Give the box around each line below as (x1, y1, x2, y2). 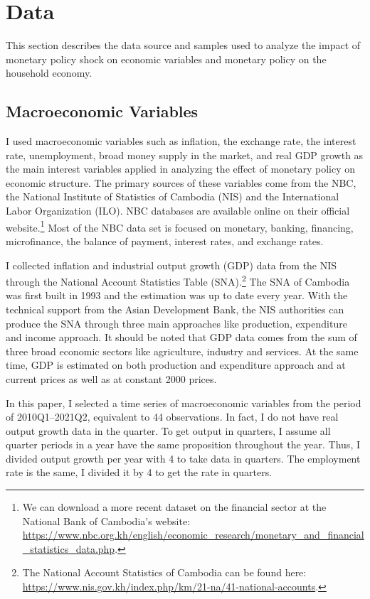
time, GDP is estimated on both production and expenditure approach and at (6, 357, 346, 372)
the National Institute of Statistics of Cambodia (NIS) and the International (6, 189, 339, 204)
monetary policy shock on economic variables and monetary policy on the (6, 51, 327, 66)
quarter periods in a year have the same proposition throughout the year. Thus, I (6, 437, 360, 452)
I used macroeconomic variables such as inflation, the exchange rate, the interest (6, 134, 356, 149)
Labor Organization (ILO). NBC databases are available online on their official (6, 203, 350, 218)
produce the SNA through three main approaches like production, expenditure (6, 315, 347, 330)
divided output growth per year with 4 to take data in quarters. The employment (6, 450, 361, 465)
